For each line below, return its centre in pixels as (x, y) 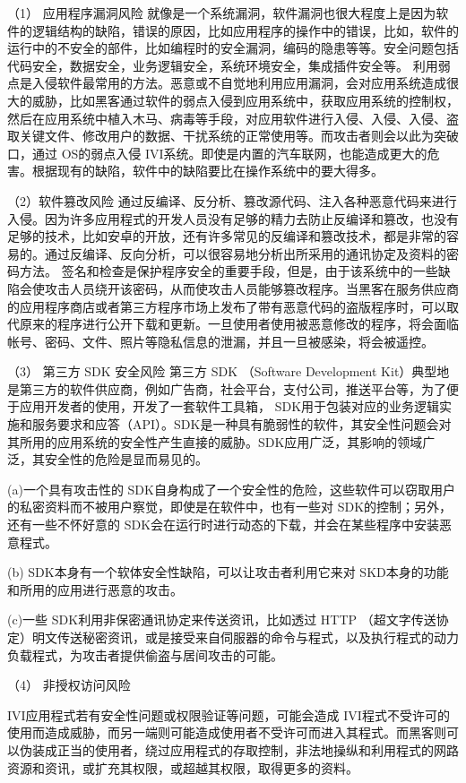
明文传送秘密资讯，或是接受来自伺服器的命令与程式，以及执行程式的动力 (245, 637)
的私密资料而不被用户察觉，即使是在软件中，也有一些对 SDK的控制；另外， (230, 507)
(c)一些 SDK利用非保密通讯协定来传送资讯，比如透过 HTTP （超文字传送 (222, 620)
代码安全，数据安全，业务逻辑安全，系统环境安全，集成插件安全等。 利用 (223, 65)
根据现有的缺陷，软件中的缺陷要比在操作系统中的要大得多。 (207, 171)
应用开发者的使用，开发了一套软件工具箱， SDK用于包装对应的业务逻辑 (229, 406)
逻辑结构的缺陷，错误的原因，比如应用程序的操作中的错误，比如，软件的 (245, 30)
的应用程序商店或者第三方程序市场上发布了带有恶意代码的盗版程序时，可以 (227, 306)
